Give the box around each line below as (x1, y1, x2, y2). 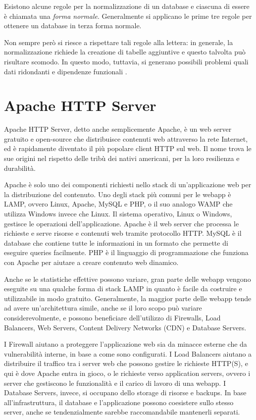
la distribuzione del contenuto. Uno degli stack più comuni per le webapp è (4, 189, 231, 199)
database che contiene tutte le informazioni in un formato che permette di (4, 237, 228, 248)
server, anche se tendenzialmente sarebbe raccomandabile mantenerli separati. (4, 407, 240, 417)
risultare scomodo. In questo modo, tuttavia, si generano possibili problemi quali (4, 56, 249, 66)
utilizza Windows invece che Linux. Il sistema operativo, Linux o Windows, (4, 209, 232, 219)
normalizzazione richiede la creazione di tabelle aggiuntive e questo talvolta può (4, 47, 246, 57)
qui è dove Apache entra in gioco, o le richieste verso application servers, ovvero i (4, 367, 251, 378)
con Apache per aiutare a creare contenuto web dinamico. (4, 257, 179, 267)
